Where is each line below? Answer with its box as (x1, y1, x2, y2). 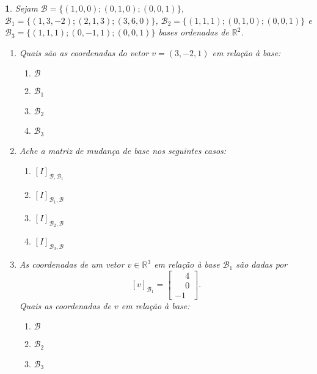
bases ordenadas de (158, 26, 229, 38)
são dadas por (236, 258, 288, 271)
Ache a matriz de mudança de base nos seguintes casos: (19, 144, 227, 156)
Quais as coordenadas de (19, 299, 111, 312)
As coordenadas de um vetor (19, 258, 125, 271)
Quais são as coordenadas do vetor (19, 46, 149, 59)
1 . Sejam (5, 2, 38, 14)
